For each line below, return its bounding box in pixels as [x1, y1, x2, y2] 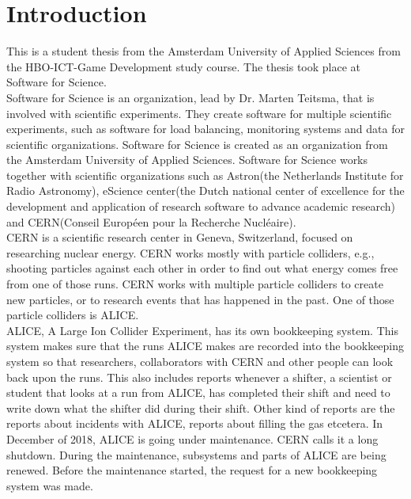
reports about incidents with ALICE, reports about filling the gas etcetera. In [6, 415, 383, 432]
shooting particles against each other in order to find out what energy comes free [6, 260, 398, 276]
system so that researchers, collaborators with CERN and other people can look [6, 353, 394, 369]
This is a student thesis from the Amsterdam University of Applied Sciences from [6, 43, 401, 59]
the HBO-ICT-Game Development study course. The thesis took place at [6, 58, 360, 74]
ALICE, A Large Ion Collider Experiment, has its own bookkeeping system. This [6, 322, 398, 338]
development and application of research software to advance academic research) [6, 198, 395, 215]
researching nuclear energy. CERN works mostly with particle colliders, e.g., [6, 244, 375, 261]
